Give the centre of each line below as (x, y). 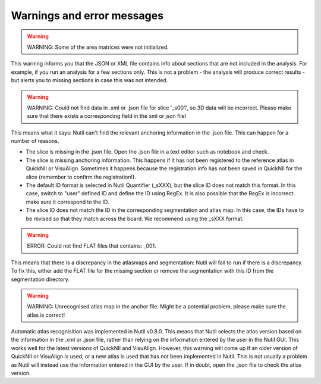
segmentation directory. (40, 279)
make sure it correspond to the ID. (67, 202)
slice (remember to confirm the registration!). (81, 177)
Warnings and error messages (87, 15)
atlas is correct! (46, 315)
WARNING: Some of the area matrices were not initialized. (98, 47)
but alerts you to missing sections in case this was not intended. (89, 80)
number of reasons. (35, 141)
